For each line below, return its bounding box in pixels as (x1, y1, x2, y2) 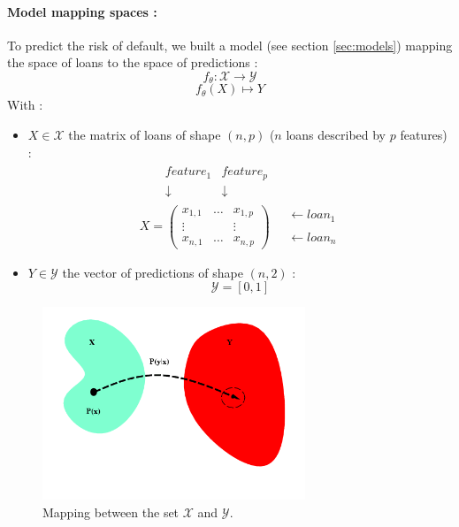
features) (400, 126, 448, 144)
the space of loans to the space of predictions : (7, 53, 258, 72)
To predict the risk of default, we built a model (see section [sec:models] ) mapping (7, 35, 453, 54)
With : (7, 95, 43, 114)
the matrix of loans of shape (68, 126, 221, 144)
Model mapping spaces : (7, 2, 157, 20)
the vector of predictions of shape (62, 263, 243, 281)
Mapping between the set (42, 502, 180, 521)
